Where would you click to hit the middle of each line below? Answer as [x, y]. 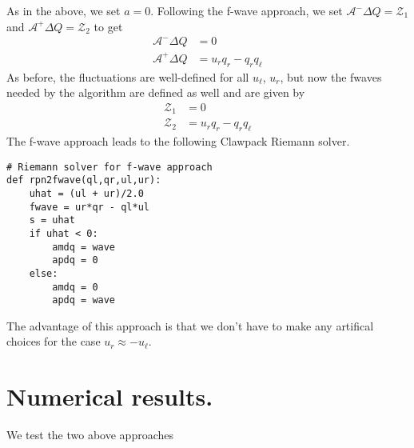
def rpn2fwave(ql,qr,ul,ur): [84, 180]
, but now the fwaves [331, 76]
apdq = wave [84, 300]
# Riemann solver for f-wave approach [109, 167]
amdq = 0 [75, 287]
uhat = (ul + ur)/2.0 [86, 193]
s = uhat [52, 220]
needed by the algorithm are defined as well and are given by [156, 92]
